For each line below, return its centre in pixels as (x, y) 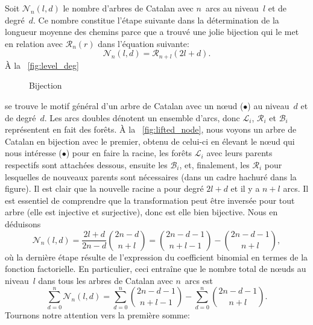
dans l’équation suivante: (144, 43)
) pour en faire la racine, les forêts (129, 153)
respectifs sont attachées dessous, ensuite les (86, 164)
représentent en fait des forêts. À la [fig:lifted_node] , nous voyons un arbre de (151, 129)
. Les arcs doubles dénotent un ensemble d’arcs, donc (142, 117)
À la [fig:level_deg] (42, 65)
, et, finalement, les (214, 164)
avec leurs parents (239, 153)
